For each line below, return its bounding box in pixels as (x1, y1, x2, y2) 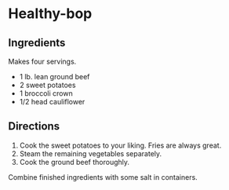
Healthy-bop (8, 5, 93, 23)
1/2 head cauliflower (19, 97, 85, 106)
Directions (8, 119, 60, 133)
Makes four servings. (8, 57, 77, 66)
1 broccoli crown (19, 89, 73, 98)
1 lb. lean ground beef (19, 72, 90, 81)
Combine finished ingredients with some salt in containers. (8, 172, 198, 181)
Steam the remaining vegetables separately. (19, 148, 162, 158)
